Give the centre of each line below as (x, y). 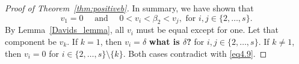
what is (164, 41)
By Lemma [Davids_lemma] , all (65, 30)
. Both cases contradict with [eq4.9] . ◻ (195, 53)
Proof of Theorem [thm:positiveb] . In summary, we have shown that (129, 8)
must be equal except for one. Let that (207, 30)
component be (31, 41)
